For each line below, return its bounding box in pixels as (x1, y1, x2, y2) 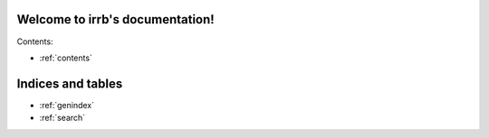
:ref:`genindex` (39, 99, 95, 110)
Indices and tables (16, 76, 123, 91)
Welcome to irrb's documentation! (16, 12, 215, 27)
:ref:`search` (39, 113, 86, 124)
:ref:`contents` (39, 52, 92, 63)
